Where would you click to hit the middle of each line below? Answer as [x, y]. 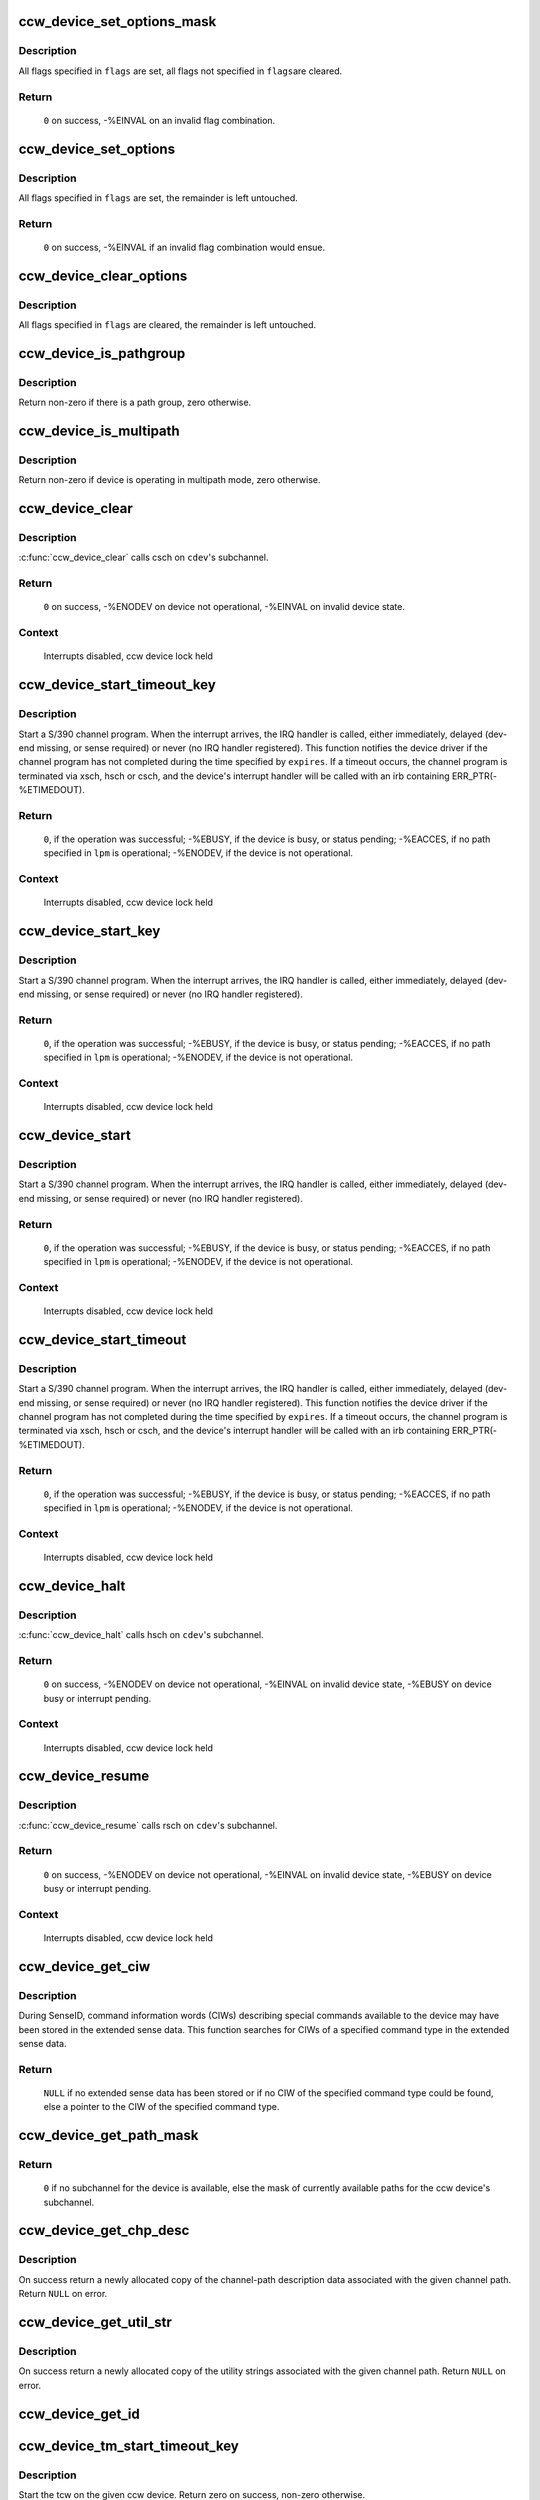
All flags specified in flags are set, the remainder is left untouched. [158, 197]
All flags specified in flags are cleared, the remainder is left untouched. [167, 324]
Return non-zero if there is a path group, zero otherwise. [135, 402]
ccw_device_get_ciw [84, 1966]
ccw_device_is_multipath [99, 430]
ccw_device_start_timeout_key [117, 685]
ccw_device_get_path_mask [108, 2135]
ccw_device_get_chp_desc [104, 2230]
